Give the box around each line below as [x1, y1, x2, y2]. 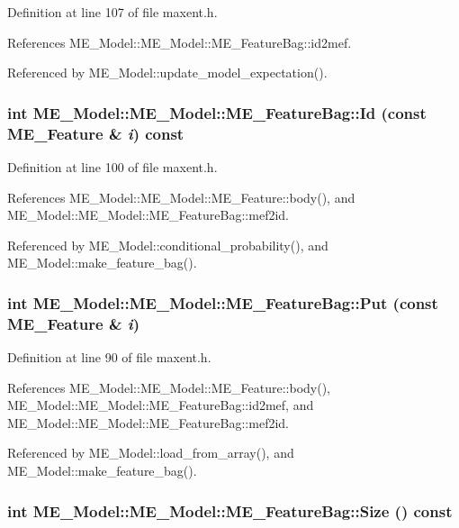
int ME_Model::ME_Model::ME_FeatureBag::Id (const [7, 101, 427, 123]
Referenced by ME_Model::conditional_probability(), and [7, 235, 328, 254]
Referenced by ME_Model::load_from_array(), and [7, 443, 294, 462]
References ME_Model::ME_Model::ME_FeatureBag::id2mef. [7, 32, 352, 51]
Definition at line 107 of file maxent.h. [7, 3, 218, 21]
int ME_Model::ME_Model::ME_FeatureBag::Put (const [7, 291, 438, 314]
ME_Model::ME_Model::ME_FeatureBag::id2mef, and [7, 396, 314, 414]
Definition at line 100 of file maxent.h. [7, 157, 218, 176]
